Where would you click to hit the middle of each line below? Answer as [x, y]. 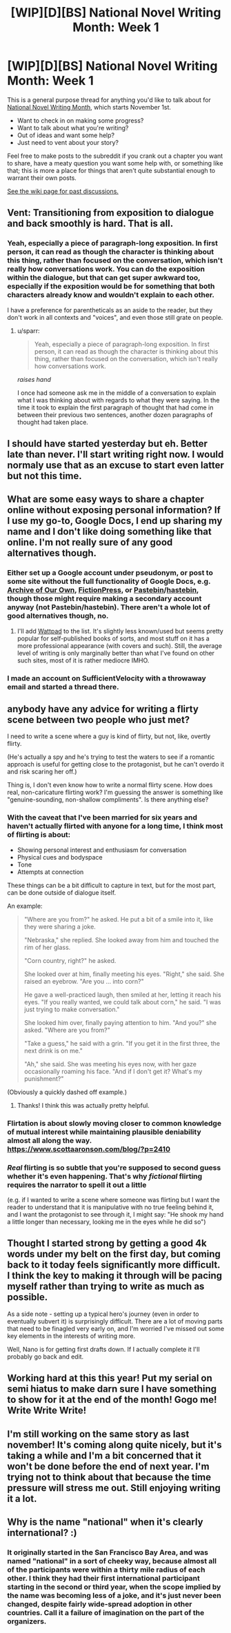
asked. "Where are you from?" [67, 1030]
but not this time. [44, 476]
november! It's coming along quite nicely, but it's [114, 1444]
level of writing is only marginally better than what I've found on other [116, 653]
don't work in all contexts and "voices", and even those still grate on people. [115, 317]
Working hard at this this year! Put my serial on [110, 1378]
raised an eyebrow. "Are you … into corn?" [84, 981]
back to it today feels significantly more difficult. [114, 1265]
